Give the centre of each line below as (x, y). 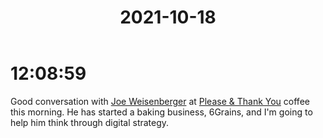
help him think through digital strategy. (90, 122)
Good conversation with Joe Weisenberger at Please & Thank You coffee (160, 101)
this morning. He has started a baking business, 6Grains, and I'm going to (161, 112)
